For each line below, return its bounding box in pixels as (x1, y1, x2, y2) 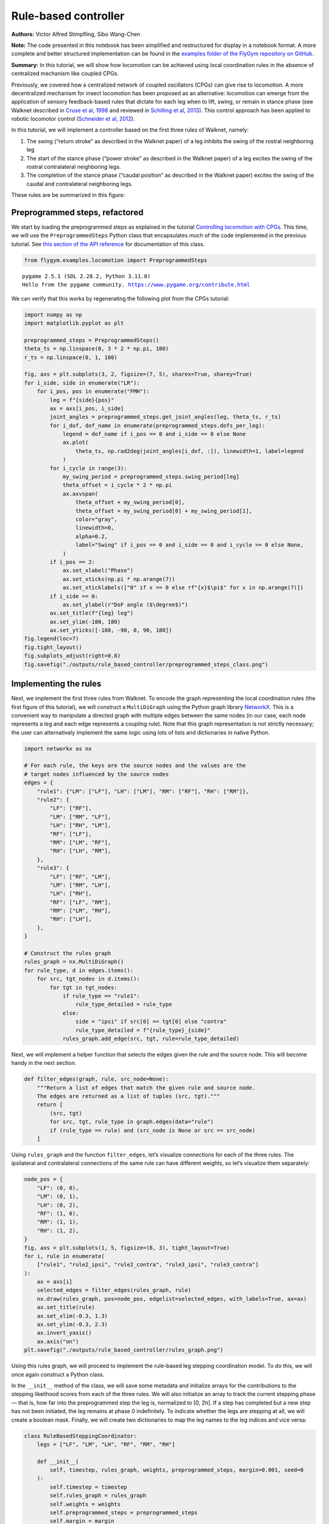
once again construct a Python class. (11, 1370, 105, 1378)
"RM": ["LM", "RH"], (49, 907, 111, 914)
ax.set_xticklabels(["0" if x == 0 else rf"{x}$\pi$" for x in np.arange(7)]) (62, 584, 304, 591)
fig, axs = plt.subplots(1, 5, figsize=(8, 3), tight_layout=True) (24, 1244, 230, 1251)
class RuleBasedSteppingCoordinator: (24, 1433, 137, 1439)
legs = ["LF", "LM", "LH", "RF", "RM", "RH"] (37, 1440, 175, 1448)
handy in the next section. (11, 1059, 77, 1067)
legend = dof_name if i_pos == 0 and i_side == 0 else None (62, 430, 246, 438)
